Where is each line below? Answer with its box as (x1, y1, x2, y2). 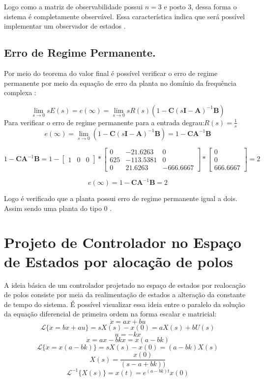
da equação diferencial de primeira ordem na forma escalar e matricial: (4, 309, 217, 319)
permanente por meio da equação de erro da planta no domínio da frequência (4, 77, 236, 88)
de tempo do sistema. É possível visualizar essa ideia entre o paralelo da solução (4, 299, 245, 309)
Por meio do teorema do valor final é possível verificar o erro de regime (4, 68, 218, 78)
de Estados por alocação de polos (4, 251, 234, 271)
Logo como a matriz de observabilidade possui (4, 1, 143, 11)
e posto (164, 1, 186, 11)
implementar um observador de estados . (4, 21, 126, 31)
